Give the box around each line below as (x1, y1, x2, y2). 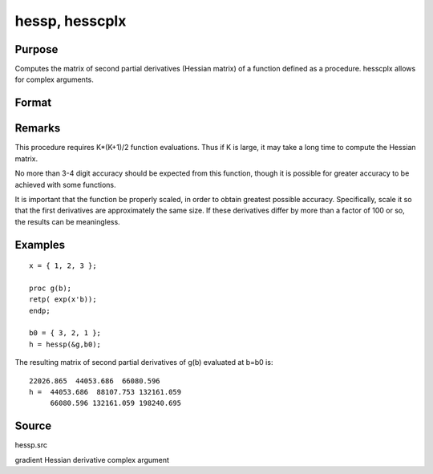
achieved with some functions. (14, 180, 116, 189)
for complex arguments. (14, 75, 94, 84)
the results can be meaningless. (14, 217, 120, 226)
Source (14, 419, 52, 433)
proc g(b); (29, 283, 72, 293)
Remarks (14, 121, 61, 136)
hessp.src (14, 440, 48, 450)
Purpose (14, 43, 59, 56)
